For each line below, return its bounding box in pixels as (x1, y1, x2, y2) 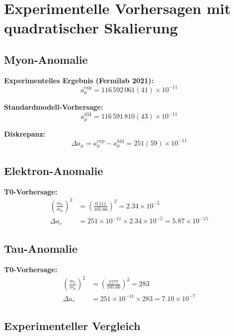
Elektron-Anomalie (4, 163, 103, 178)
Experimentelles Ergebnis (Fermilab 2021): (4, 75, 154, 85)
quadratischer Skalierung (4, 17, 178, 38)
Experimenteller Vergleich (4, 318, 141, 334)
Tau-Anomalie (4, 241, 78, 256)
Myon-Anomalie (4, 51, 88, 67)
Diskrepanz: (4, 128, 46, 139)
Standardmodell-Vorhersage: (4, 102, 103, 112)
